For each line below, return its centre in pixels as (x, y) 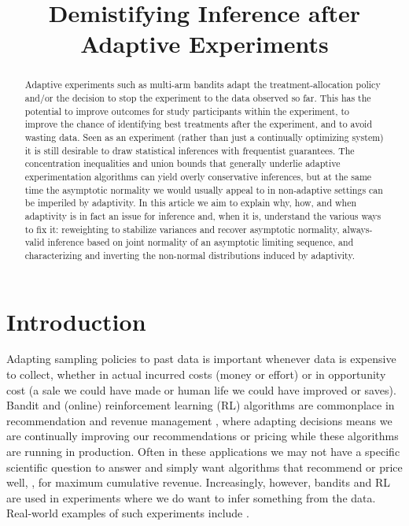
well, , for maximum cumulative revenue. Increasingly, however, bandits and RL (198, 482)
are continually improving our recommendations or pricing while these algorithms (203, 436)
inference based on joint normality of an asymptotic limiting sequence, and (201, 242)
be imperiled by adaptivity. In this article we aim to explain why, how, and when (191, 203)
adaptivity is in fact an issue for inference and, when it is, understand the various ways (203, 215)
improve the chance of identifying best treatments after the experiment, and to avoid (198, 124)
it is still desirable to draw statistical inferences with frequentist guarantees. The (190, 150)
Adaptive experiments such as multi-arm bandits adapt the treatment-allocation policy (203, 85)
